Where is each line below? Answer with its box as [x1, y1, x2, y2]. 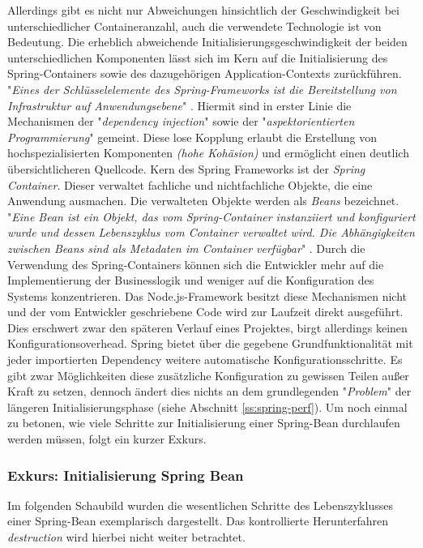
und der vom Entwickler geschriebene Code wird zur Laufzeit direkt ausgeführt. [7, 303, 404, 320]
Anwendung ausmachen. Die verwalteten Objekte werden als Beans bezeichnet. [7, 192, 399, 209]
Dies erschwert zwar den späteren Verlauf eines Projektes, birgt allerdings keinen [7, 319, 408, 336]
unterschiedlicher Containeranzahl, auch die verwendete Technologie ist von [7, 17, 382, 34]
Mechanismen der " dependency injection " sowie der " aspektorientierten [7, 113, 355, 130]
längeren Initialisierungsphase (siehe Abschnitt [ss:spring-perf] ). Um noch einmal [7, 398, 408, 415]
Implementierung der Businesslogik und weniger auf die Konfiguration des [7, 272, 374, 289]
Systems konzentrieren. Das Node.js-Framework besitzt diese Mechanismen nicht [7, 287, 407, 304]
